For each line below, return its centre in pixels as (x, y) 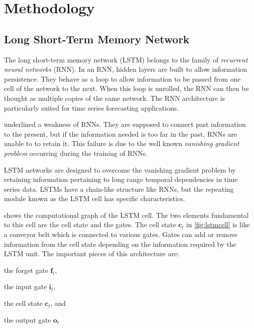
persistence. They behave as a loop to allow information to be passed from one (122, 78)
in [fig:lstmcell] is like (218, 224)
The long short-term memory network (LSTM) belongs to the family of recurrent (126, 59)
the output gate (28, 319)
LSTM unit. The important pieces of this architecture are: (92, 253)
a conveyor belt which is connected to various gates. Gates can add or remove (121, 234)
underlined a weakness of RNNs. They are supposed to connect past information (125, 124)
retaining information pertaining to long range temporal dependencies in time (121, 179)
